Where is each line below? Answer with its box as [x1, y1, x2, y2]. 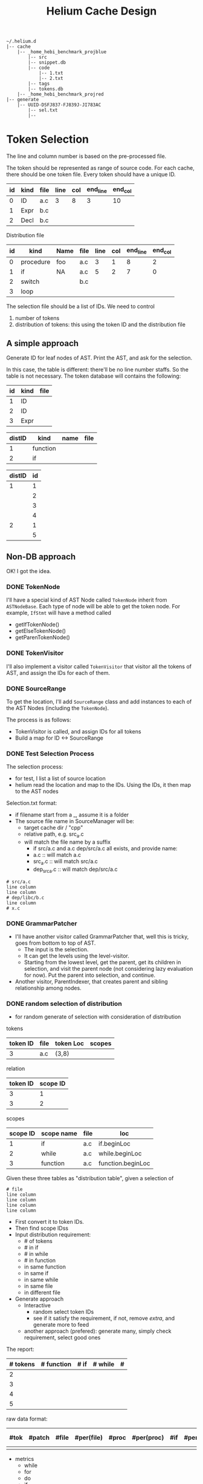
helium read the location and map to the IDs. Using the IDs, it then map [14, 781, 192, 789]
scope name [41, 1129, 77, 1138]
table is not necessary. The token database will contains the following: [6, 372, 181, 379]
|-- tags [28, 80, 50, 87]
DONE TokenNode [6, 583, 60, 591]
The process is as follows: [6, 716, 71, 724]
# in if [24, 1244, 39, 1251]
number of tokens [14, 314, 60, 321]
